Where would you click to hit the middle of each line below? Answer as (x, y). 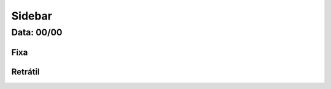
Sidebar (32, 16)
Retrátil (25, 72)
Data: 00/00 (37, 32)
